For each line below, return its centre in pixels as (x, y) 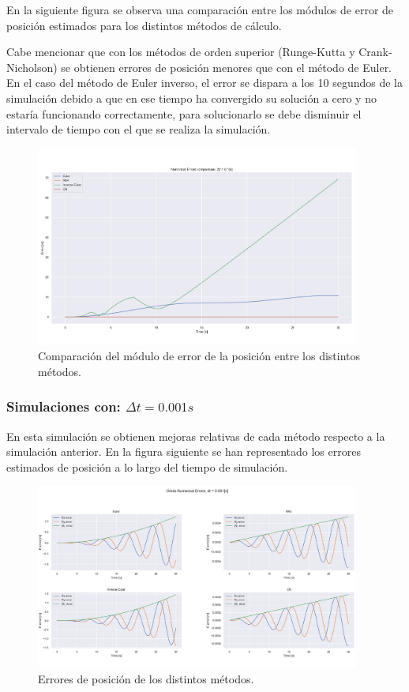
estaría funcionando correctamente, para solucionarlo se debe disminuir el (184, 113)
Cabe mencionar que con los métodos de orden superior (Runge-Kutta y (181, 52)
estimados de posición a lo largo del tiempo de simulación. (147, 466)
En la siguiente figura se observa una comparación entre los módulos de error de (200, 9)
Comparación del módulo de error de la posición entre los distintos (199, 356)
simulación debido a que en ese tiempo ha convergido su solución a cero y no (191, 98)
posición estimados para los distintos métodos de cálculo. (144, 25)
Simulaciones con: (64, 406)
